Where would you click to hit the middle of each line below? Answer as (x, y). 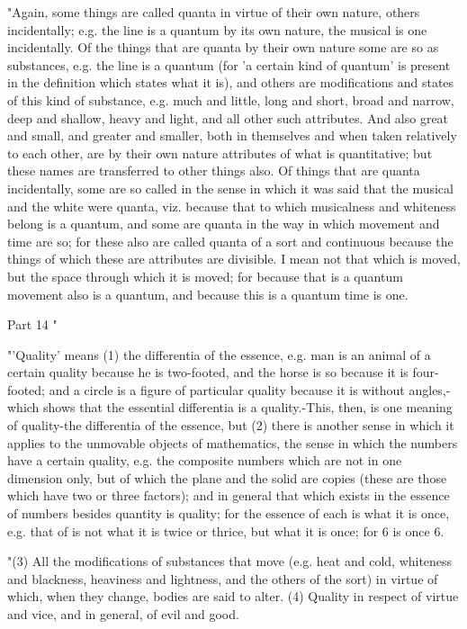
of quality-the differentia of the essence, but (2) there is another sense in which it (231, 425)
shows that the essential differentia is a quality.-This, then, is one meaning (248, 407)
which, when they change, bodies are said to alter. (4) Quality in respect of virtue (233, 596)
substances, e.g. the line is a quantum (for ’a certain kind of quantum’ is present (229, 64)
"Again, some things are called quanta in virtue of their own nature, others (214, 12)
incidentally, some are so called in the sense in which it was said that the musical (230, 188)
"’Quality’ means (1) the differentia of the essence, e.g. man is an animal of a (219, 354)
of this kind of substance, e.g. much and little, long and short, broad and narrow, (231, 99)
